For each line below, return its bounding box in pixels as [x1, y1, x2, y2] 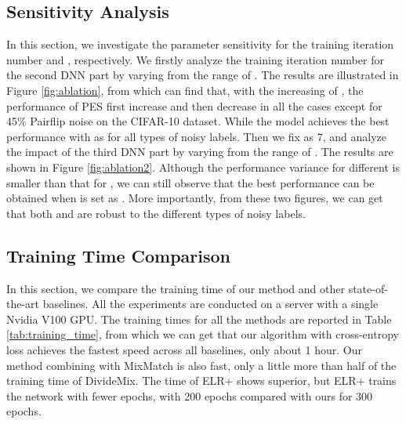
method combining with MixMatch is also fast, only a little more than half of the [6, 357, 397, 373]
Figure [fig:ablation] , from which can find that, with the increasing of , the [6, 82, 364, 98]
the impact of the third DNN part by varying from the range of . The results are [6, 143, 393, 160]
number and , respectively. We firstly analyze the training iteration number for [6, 51, 384, 67]
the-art [6, 295, 40, 312]
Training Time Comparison [6, 243, 231, 267]
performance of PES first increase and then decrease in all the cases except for [6, 97, 382, 114]
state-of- [348, 280, 388, 296]
